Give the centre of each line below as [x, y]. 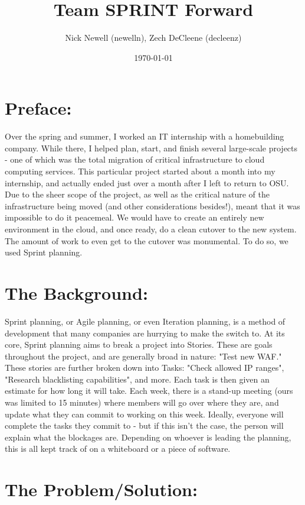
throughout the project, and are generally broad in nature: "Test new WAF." [143, 356]
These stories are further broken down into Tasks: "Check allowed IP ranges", [145, 368]
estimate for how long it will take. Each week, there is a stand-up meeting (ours [149, 391]
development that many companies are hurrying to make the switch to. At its [145, 333]
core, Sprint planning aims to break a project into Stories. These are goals [139, 344]
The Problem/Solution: [101, 489]
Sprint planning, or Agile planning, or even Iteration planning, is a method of [145, 321]
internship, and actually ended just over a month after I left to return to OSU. [147, 182]
